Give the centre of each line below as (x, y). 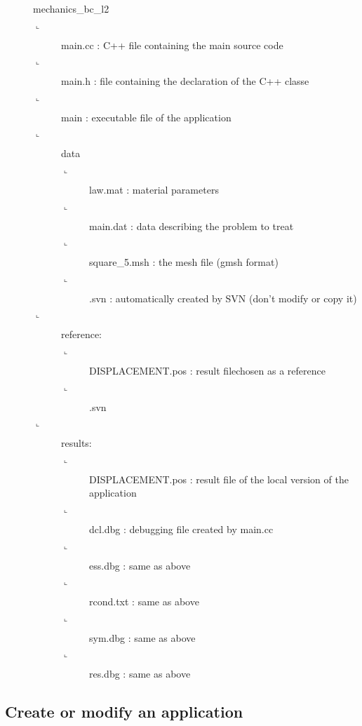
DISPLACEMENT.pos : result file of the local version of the (219, 479)
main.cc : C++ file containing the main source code (172, 45)
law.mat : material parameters (154, 189)
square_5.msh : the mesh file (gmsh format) (184, 262)
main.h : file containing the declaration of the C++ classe (185, 81)
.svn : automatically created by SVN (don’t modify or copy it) (223, 298)
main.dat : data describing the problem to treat (192, 226)
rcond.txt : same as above (144, 601)
